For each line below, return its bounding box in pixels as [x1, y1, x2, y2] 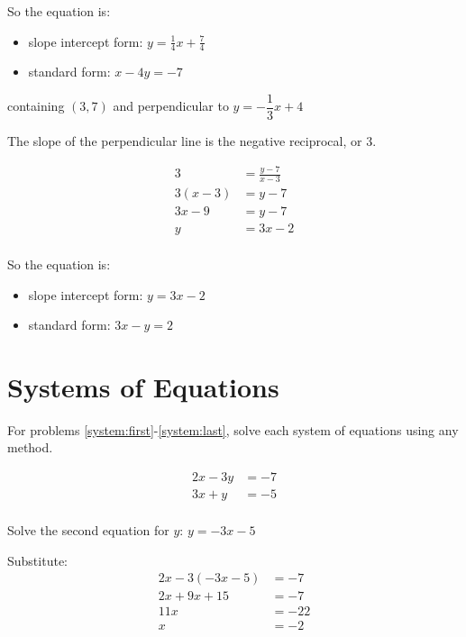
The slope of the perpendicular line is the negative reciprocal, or [7, 132, 362, 150]
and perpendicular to [113, 96, 229, 115]
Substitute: [7, 551, 68, 569]
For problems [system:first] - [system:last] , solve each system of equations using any [7, 420, 459, 439]
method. [7, 438, 53, 457]
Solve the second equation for [7, 521, 169, 540]
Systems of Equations [7, 368, 279, 405]
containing [7, 96, 65, 115]
